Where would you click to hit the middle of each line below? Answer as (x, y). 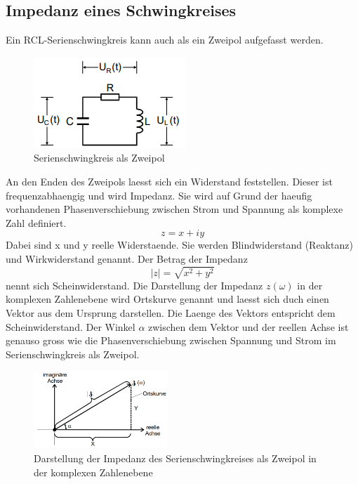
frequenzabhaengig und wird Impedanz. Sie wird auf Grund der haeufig (159, 195)
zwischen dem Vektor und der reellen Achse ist (248, 326)
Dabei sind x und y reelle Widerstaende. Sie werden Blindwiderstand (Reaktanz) (179, 245)
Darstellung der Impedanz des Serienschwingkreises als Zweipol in (175, 458)
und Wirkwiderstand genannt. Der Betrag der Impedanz (127, 258)
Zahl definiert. (36, 222)
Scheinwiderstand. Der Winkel (71, 326)
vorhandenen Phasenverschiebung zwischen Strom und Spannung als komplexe (174, 209)
